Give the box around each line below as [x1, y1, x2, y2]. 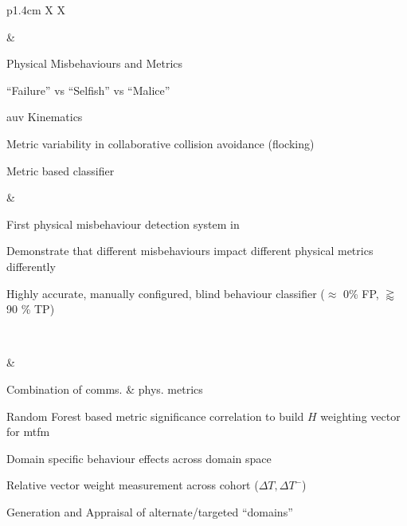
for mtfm [6, 423, 50, 440]
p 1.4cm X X [6, 2, 65, 18]
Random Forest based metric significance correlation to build [6, 407, 304, 424]
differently [6, 257, 56, 274]
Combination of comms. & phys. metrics [6, 380, 203, 397]
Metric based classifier [6, 162, 115, 179]
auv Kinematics [6, 108, 83, 125]
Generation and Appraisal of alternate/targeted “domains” [6, 503, 293, 520]
